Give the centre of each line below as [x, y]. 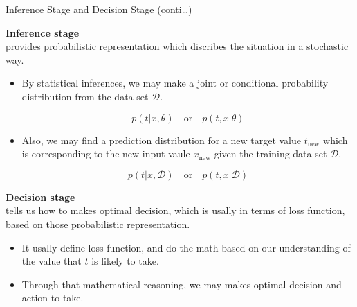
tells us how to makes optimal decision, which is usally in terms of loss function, [175, 210]
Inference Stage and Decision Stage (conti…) [99, 9]
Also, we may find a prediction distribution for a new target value [162, 140]
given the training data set [271, 153]
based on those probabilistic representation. [98, 223]
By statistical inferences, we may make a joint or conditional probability [175, 83]
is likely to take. [125, 261]
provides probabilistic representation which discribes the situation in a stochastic [177, 46]
